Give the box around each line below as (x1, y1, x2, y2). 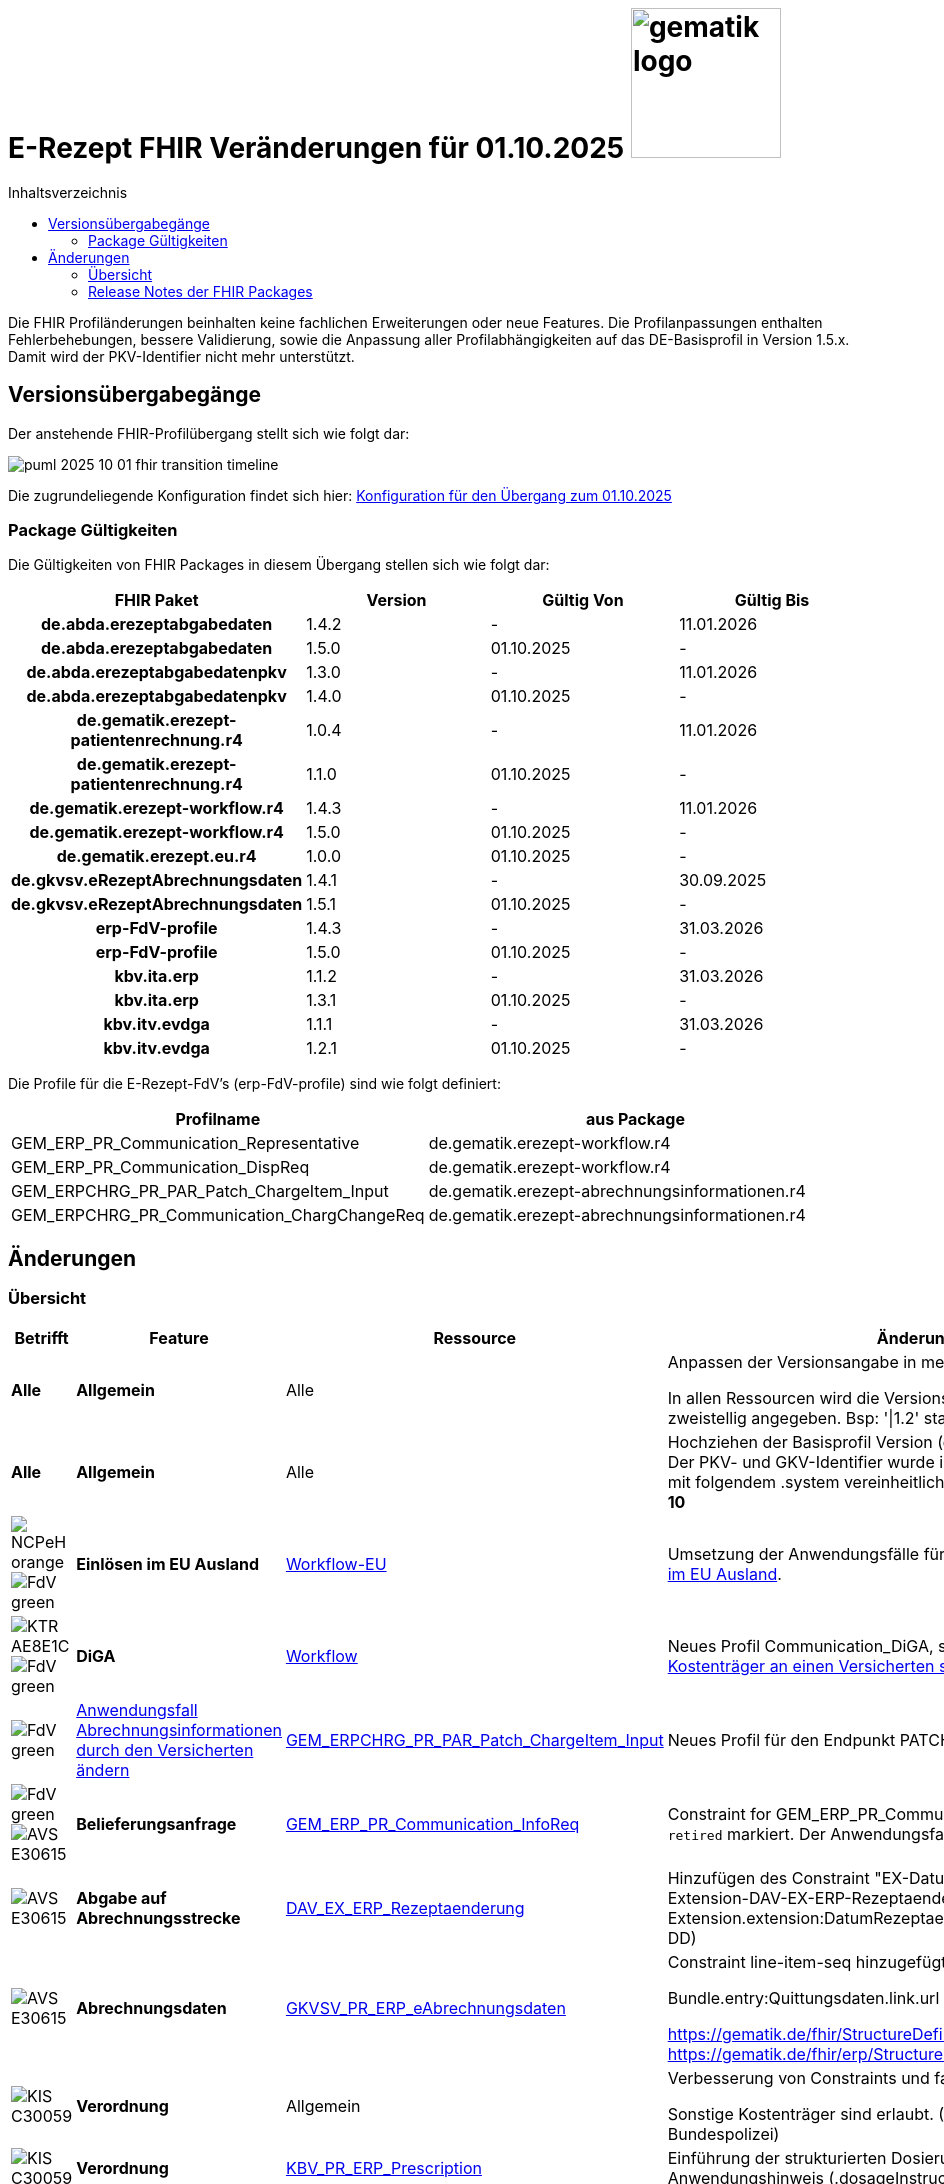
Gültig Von (542, 590, 624, 611)
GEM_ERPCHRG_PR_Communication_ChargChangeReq (11, 1205, 425, 1226)
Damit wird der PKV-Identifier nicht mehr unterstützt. (8, 347, 355, 365)
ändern (76, 1759, 130, 1780)
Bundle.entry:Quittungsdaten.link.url (667, 1987, 940, 2008)
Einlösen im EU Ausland (76, 1553, 260, 1574)
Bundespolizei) (667, 2123, 780, 2144)
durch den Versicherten (76, 1739, 254, 1760)
